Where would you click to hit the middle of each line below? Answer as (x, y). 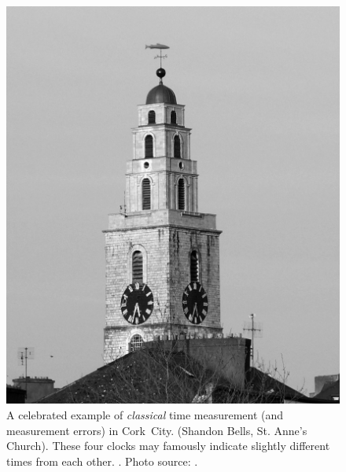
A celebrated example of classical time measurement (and (145, 415)
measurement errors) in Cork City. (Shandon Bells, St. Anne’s (157, 430)
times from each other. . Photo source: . (102, 461)
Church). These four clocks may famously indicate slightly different (168, 446)
